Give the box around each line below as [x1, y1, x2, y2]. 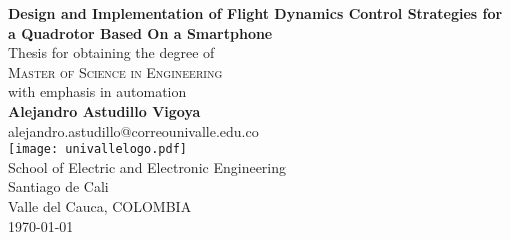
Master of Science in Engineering [8, 61, 223, 82]
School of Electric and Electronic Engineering [8, 156, 287, 177]
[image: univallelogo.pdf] [8, 142, 187, 157]
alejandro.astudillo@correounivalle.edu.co [8, 120, 259, 141]
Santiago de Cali [8, 176, 109, 197]
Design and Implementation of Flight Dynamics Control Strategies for [8, 3, 503, 23]
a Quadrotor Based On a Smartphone [8, 22, 273, 43]
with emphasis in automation [8, 81, 187, 102]
